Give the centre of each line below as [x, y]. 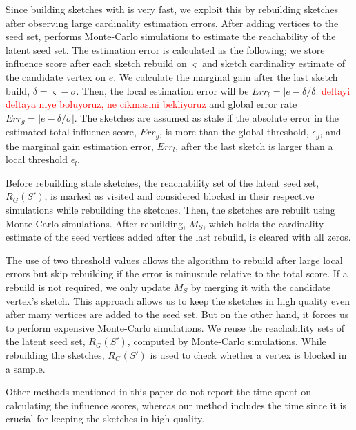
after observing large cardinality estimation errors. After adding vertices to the [172, 22]
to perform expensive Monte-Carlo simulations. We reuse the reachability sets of [175, 327]
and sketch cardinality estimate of [274, 63]
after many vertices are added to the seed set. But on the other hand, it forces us [177, 314]
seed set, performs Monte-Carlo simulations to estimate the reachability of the [171, 36]
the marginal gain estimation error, [80, 146]
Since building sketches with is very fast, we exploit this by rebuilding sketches [172, 9]
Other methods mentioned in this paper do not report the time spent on [158, 392]
